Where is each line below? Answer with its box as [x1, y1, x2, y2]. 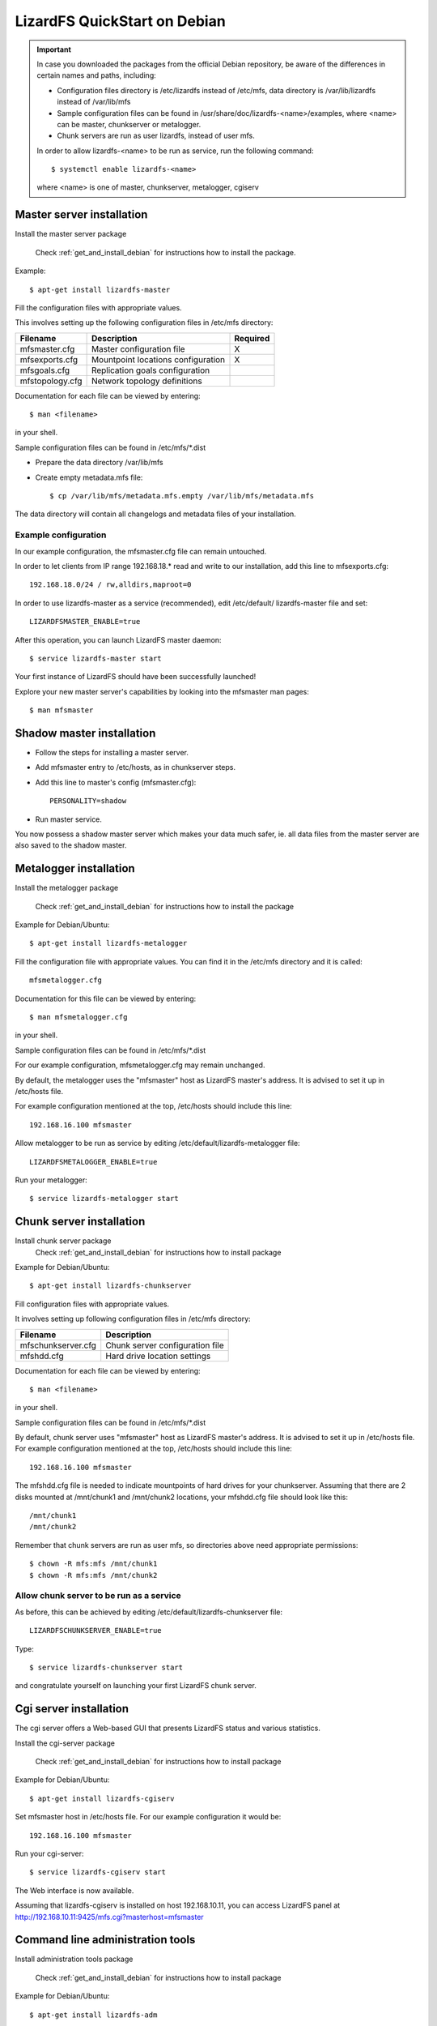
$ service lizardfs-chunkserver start [29, 1662, 184, 1672]
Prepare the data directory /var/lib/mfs [35, 458, 163, 468]
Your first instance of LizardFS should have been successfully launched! [15, 672, 257, 682]
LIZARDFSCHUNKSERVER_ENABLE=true [29, 1626, 162, 1635]
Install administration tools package [15, 1954, 134, 1964]
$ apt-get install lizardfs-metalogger [29, 938, 188, 948]
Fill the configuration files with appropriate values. [15, 302, 182, 312]
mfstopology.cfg [19, 375, 83, 387]
